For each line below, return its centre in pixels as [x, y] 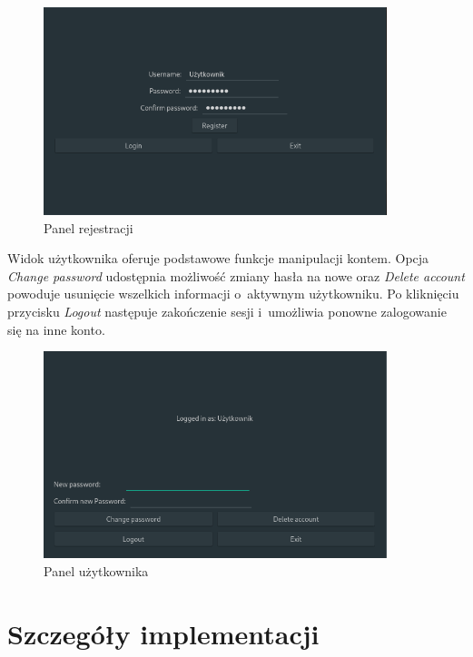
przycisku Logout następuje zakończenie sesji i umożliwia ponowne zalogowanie [227, 311]
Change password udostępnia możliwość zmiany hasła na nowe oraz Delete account [236, 275]
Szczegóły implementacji [163, 633]
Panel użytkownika [96, 570]
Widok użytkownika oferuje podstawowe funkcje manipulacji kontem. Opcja [218, 258]
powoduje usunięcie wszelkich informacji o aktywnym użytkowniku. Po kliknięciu [233, 294]
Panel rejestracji [89, 227]
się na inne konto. [56, 329]
